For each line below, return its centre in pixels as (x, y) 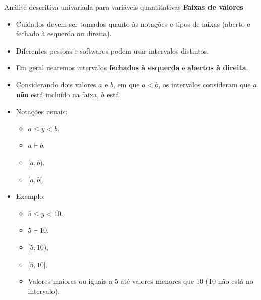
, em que (126, 84)
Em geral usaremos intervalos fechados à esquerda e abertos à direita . (132, 67)
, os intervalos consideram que (204, 84)
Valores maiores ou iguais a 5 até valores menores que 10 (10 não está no (141, 281)
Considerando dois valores (56, 84)
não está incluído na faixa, (57, 94)
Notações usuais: (42, 111)
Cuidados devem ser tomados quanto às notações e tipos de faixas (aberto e (133, 23)
